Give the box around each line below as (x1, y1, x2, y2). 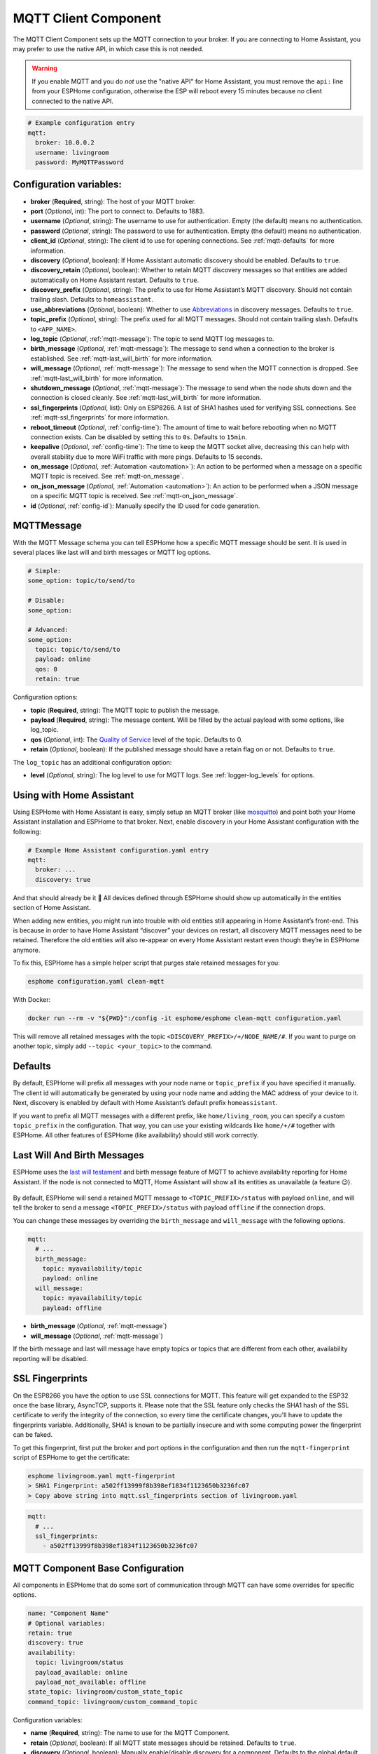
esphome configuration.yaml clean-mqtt (27, 977, 164, 986)
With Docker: (13, 996, 51, 1004)
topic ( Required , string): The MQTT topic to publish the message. (30, 706, 220, 714)
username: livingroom (35, 148, 110, 156)
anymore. (13, 946, 41, 954)
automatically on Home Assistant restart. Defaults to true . (30, 276, 199, 284)
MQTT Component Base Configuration (13, 1562, 185, 1574)
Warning (31, 64, 57, 73)
